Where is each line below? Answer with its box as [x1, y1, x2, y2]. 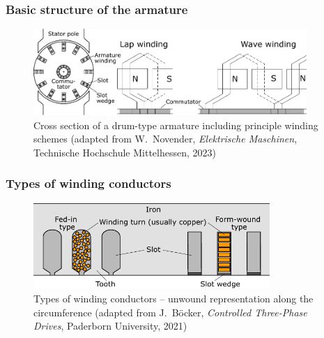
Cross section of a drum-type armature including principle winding [33, 117, 318, 132]
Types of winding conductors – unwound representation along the [33, 291, 314, 305]
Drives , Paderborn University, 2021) [33, 318, 187, 333]
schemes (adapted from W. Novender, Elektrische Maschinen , [33, 131, 298, 146]
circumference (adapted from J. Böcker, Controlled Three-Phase [33, 304, 307, 319]
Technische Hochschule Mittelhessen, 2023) [33, 145, 216, 159]
